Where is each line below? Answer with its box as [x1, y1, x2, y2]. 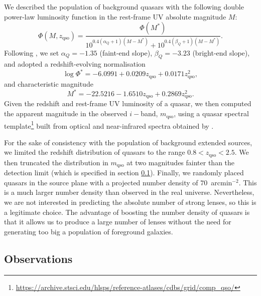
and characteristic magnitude [4, 78, 93, 89]
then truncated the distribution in [4, 157, 108, 167]
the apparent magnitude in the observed [4, 108, 127, 119]
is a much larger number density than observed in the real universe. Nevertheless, [4, 187, 254, 197]
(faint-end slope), [99, 47, 153, 58]
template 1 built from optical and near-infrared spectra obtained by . [4, 119, 214, 131]
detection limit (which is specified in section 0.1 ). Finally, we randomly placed [4, 167, 244, 178]
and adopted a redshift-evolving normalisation [4, 59, 146, 69]
